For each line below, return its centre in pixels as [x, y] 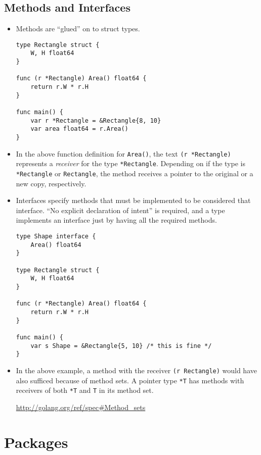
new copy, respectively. [51, 183]
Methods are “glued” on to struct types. [78, 29]
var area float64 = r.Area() [79, 129]
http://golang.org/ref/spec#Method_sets [81, 407]
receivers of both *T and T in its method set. [85, 390]
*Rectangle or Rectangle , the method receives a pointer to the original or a [135, 173]
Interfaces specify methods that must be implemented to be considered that [133, 200]
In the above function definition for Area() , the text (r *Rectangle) [123, 153]
